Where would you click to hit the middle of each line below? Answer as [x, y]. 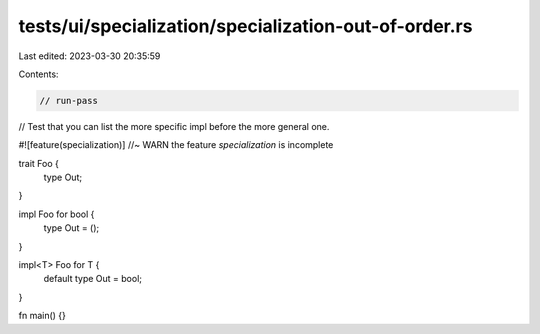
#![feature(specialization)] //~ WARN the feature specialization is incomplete [176, 145]
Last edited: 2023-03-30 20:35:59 [89, 56]
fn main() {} [42, 316]
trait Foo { [39, 163]
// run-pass [69, 100]
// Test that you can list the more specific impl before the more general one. [174, 126]
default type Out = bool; [93, 279]
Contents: [38, 74]
